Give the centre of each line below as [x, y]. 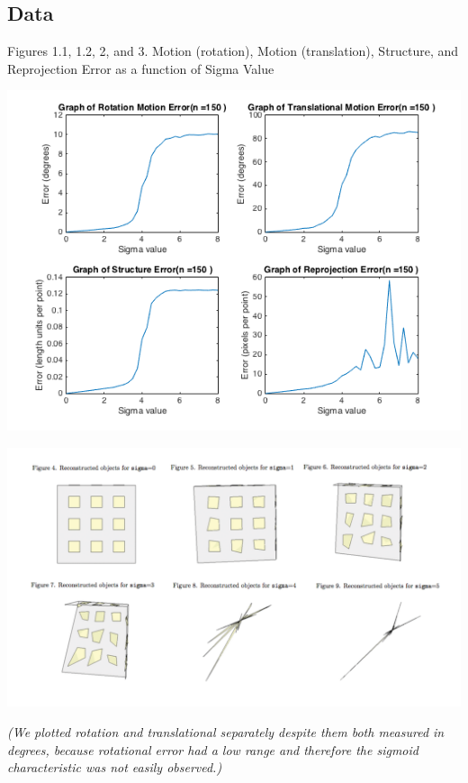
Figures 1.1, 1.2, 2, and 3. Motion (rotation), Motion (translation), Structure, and [233, 51]
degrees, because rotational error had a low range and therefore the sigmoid [213, 749]
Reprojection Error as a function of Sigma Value [141, 68]
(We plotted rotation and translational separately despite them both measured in [226, 732]
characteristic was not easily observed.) [115, 767]
